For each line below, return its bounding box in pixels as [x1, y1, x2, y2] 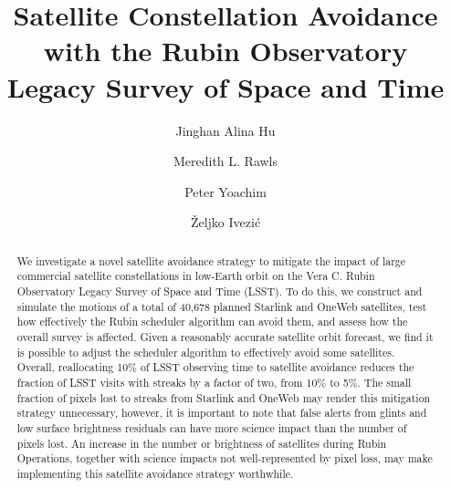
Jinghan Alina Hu [175, 120, 276, 140]
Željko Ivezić [190, 213, 261, 232]
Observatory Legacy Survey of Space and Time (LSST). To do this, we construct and [16, 283, 423, 298]
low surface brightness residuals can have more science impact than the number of [16, 420, 407, 435]
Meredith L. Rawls [173, 151, 278, 171]
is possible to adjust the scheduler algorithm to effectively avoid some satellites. [16, 344, 395, 359]
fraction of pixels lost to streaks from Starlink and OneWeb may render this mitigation [16, 389, 431, 405]
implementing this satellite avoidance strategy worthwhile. [16, 465, 294, 481]
